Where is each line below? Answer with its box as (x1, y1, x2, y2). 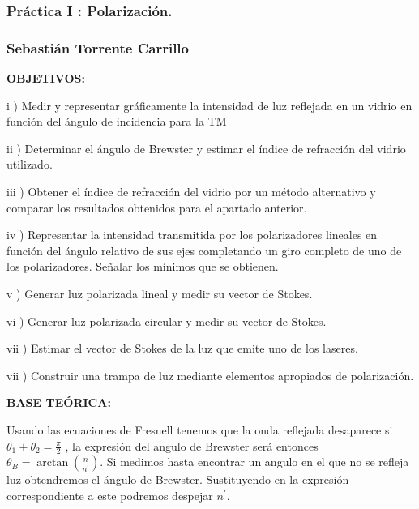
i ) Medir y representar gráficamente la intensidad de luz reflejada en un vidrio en (6, 96, 413, 113)
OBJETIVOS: (6, 70, 85, 87)
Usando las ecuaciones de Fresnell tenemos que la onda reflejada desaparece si (6, 421, 393, 438)
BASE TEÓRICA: (6, 394, 111, 411)
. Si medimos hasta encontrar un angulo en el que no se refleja (100, 453, 409, 470)
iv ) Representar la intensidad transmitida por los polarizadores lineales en (6, 226, 378, 243)
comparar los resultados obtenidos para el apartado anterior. (6, 199, 307, 216)
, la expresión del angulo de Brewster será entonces (65, 437, 319, 454)
